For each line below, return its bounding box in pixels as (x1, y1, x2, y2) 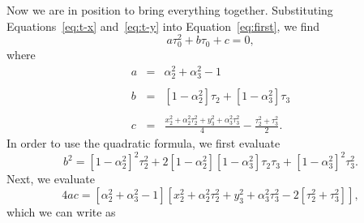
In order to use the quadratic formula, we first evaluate (6, 135, 280, 152)
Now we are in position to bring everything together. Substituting (6, 2, 333, 18)
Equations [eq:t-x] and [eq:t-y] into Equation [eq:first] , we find (6, 17, 320, 34)
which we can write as (6, 203, 116, 220)
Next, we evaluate (6, 170, 95, 187)
